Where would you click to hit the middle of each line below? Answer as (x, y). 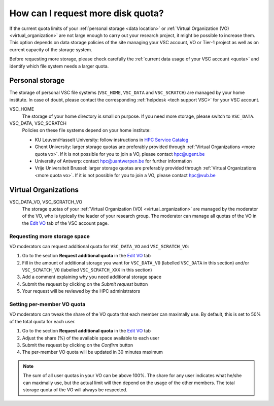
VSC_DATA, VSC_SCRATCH (38, 123)
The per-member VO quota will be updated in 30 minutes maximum (93, 352)
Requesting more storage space (49, 236)
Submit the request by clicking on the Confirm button (78, 345)
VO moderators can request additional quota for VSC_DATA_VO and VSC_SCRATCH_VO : (99, 246)
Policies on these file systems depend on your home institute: (86, 130)
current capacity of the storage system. (51, 49)
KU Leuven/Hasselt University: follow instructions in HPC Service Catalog (112, 140)
